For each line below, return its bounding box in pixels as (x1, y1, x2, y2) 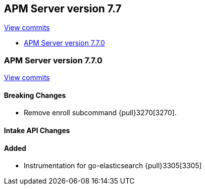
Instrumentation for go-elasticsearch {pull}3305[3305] (24, 161, 202, 170)
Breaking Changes (4, 91, 66, 99)
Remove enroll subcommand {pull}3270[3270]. (24, 108, 177, 117)
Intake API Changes (4, 126, 70, 135)
